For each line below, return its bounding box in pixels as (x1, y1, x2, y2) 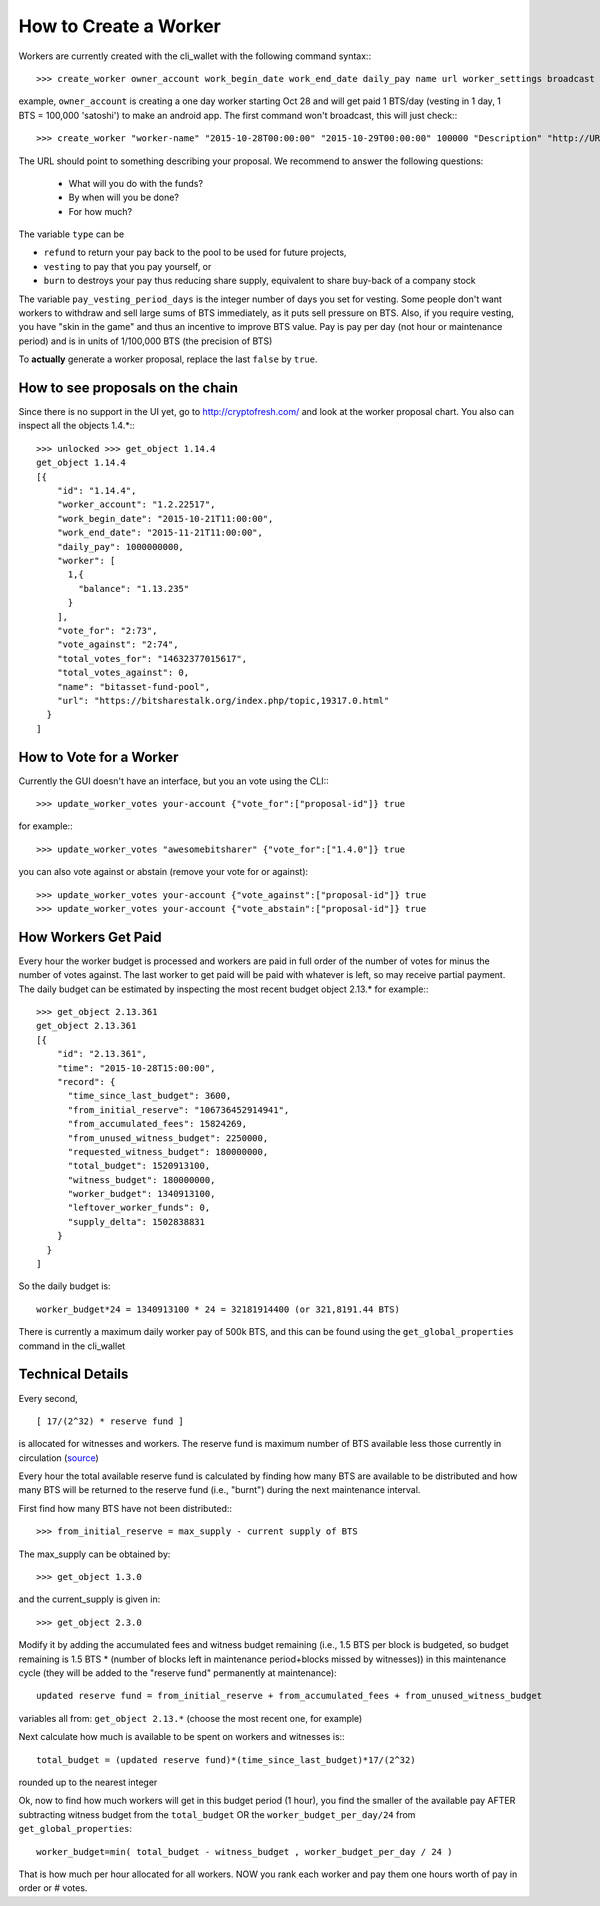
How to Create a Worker (18, 15, 222, 37)
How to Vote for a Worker (18, 748, 179, 765)
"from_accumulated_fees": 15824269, (67, 1118, 248, 1130)
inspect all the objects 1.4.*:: (18, 420, 135, 432)
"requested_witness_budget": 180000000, (67, 1146, 269, 1157)
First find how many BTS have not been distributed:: (18, 1502, 233, 1514)
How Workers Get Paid (18, 928, 162, 945)
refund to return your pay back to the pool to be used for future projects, (43, 246, 347, 259)
